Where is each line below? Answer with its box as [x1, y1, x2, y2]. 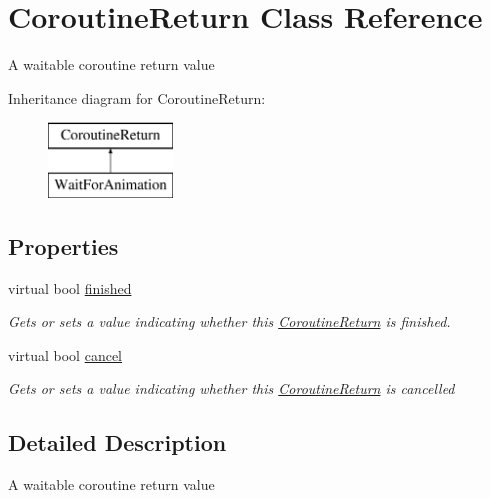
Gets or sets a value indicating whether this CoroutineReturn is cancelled [8, 378, 455, 399]
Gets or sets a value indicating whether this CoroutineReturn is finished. [8, 311, 451, 332]
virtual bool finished [8, 277, 132, 298]
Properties [8, 230, 119, 261]
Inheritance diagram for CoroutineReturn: [8, 87, 266, 108]
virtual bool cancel [8, 344, 123, 365]
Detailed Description [8, 427, 227, 458]
